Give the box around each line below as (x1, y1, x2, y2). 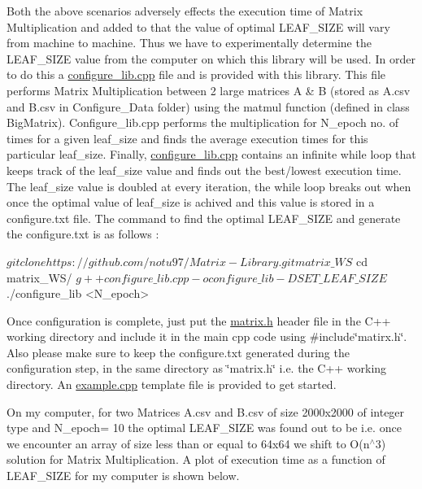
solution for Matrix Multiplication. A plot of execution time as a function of (7, 451, 385, 468)
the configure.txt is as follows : (7, 225, 159, 242)
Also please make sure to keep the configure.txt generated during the (7, 343, 350, 360)
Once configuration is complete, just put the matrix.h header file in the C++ (7, 312, 391, 329)
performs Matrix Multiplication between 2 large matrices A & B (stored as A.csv (7, 81, 411, 98)
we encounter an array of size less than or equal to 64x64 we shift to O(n (7, 434, 370, 452)
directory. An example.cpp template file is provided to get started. (7, 376, 337, 393)
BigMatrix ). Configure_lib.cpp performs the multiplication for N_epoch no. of (7, 114, 399, 131)
